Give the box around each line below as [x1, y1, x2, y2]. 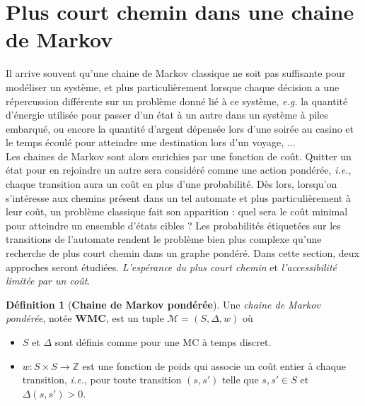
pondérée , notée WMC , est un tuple [6, 311, 164, 326]
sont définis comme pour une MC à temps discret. [54, 335, 272, 349]
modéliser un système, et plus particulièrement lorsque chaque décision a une [6, 79, 340, 94]
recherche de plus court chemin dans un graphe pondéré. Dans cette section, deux [6, 246, 360, 261]
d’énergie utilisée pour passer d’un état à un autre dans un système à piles [6, 107, 328, 122]
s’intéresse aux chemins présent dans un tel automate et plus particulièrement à [6, 190, 351, 205]
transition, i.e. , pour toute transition [22, 372, 182, 387]
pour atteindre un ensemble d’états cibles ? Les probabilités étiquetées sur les [6, 217, 341, 232]
